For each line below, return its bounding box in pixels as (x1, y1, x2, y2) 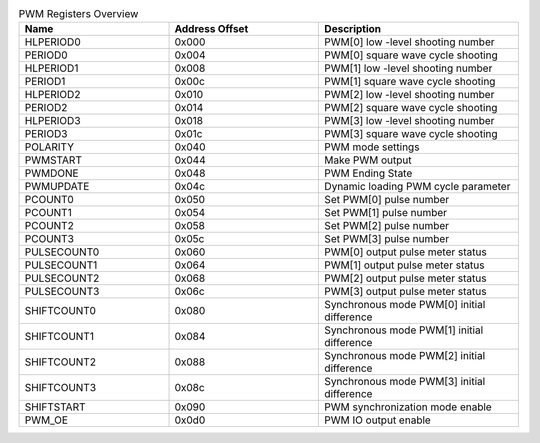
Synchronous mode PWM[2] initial (324, 349, 485, 363)
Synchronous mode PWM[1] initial (324, 323, 484, 337)
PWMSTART (24, 153, 82, 167)
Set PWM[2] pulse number (324, 219, 450, 233)
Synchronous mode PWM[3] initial (324, 375, 486, 389)
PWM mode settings (324, 140, 420, 154)
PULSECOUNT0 (24, 245, 100, 259)
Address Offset (174, 22, 249, 36)
